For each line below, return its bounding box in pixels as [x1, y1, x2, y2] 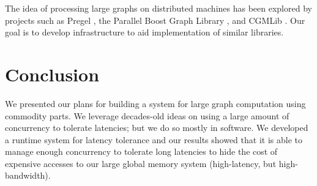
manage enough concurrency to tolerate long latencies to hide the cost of [5, 145, 278, 158]
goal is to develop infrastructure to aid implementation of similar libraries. [5, 26, 284, 39]
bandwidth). [5, 169, 51, 182]
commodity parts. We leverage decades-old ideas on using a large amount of [5, 109, 289, 122]
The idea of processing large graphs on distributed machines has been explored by [5, 2, 312, 14]
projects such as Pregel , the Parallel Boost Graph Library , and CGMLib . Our [5, 13, 305, 26]
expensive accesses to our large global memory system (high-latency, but [5, 157, 277, 169]
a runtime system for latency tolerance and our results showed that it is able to [5, 133, 302, 146]
